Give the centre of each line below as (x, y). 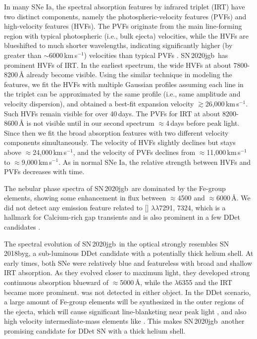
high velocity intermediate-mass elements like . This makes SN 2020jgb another (124, 321)
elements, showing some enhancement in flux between (85, 198)
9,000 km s (37, 162)
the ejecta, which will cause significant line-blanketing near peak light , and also (125, 311)
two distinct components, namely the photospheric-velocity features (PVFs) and (125, 16)
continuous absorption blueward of (56, 282)
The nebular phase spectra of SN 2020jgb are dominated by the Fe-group (115, 188)
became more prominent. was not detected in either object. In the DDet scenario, (128, 292)
